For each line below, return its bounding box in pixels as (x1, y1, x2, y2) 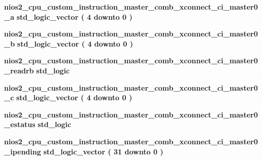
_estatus (4, 119, 36, 130)
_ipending (4, 146, 41, 156)
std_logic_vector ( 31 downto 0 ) (43, 146, 163, 156)
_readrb (4, 65, 34, 75)
